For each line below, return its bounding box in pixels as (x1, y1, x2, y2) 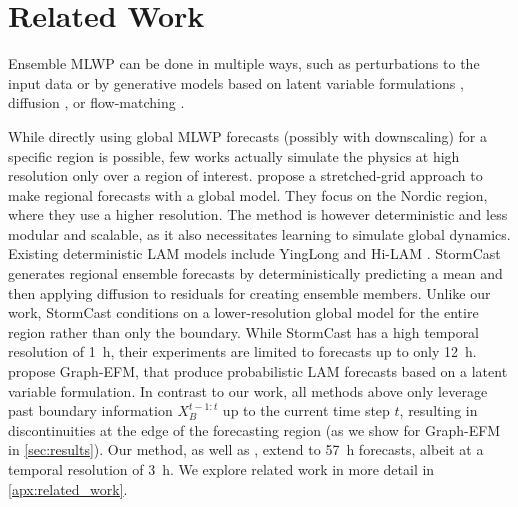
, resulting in (399, 400, 478, 421)
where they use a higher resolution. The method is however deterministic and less (8, 204, 508, 225)
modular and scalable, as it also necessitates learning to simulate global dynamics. (8, 223, 511, 244)
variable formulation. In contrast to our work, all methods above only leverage (8, 380, 488, 401)
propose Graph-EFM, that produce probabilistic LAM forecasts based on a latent (8, 361, 508, 382)
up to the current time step (222, 400, 390, 421)
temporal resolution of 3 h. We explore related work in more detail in (8, 459, 435, 479)
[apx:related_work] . (8, 478, 128, 499)
